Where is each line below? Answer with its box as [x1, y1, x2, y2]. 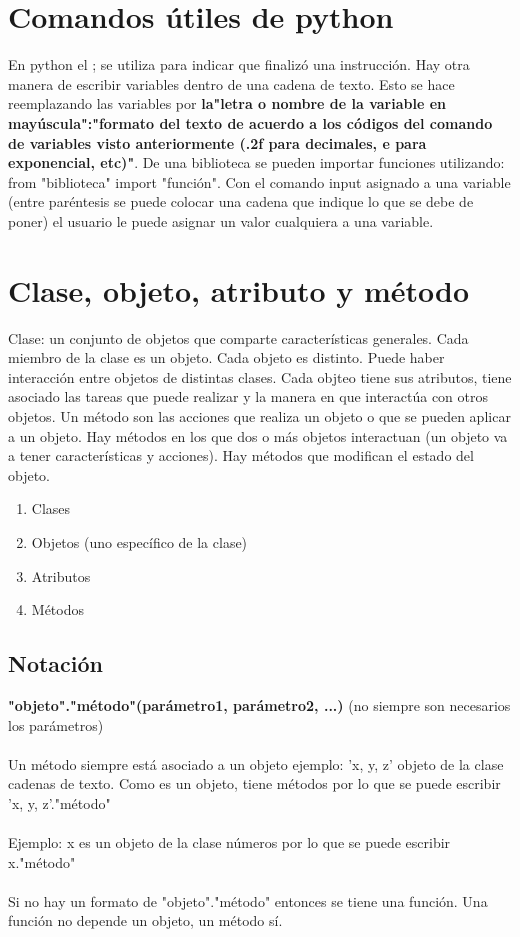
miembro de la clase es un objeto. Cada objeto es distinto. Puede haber [8, 347, 445, 368]
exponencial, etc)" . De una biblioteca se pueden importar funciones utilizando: [8, 152, 505, 173]
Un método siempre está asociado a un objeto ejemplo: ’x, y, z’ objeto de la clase [8, 753, 504, 774]
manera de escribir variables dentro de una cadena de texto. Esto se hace [8, 73, 455, 94]
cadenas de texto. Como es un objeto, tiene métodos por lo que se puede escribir [8, 773, 501, 794]
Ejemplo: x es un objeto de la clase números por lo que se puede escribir [8, 832, 451, 853]
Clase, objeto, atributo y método [8, 269, 470, 310]
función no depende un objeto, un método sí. [8, 910, 283, 931]
